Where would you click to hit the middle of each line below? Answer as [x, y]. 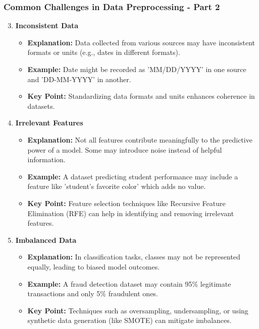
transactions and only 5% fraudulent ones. [93, 293]
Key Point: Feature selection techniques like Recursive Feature [126, 203]
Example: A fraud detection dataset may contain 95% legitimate [129, 283]
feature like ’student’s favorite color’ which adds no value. [117, 186]
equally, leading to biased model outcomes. [94, 266]
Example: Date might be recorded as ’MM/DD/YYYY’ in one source [137, 69]
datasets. [41, 106]
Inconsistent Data [47, 25]
